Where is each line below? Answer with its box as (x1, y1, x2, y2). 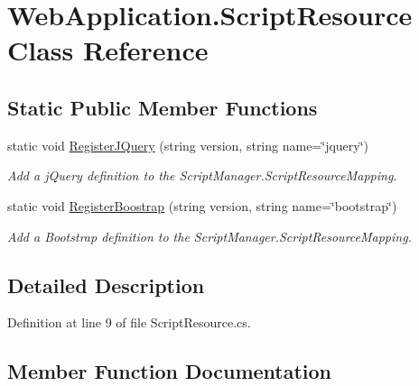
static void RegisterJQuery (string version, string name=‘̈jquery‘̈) (7, 135, 369, 154)
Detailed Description (7, 271, 205, 299)
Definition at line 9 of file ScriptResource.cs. (7, 313, 251, 332)
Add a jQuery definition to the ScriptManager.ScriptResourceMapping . (7, 166, 397, 185)
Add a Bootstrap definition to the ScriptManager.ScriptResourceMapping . (7, 226, 412, 245)
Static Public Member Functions (7, 93, 318, 121)
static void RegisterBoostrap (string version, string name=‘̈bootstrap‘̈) (7, 196, 397, 215)
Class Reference (7, 32, 209, 69)
